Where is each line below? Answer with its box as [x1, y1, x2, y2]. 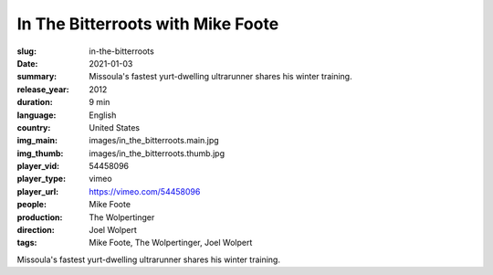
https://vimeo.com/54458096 [89, 185, 201, 196]
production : [16, 211, 63, 223]
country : [16, 122, 51, 132]
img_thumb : [16, 147, 64, 159]
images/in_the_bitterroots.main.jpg [89, 135, 219, 146]
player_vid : [16, 161, 59, 172]
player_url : [16, 185, 59, 196]
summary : [16, 71, 58, 82]
